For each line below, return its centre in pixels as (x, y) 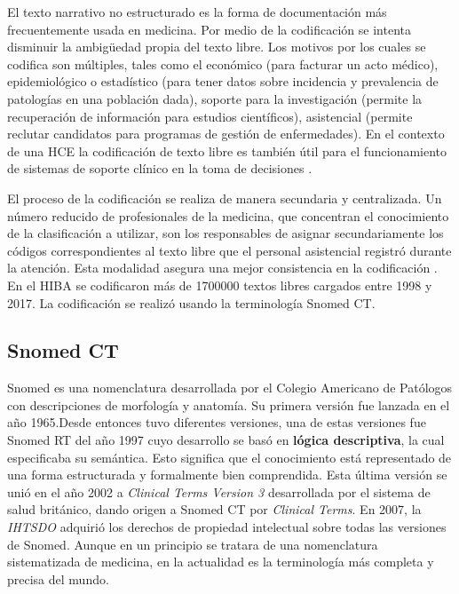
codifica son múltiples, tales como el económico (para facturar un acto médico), (223, 63)
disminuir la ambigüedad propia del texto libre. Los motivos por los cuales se (217, 47)
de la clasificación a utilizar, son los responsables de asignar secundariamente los (226, 233)
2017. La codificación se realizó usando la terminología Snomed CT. (191, 302)
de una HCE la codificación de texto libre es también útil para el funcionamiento (227, 150)
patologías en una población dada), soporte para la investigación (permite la (215, 98)
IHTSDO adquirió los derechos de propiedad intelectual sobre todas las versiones (227, 527)
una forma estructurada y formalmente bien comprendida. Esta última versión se (227, 475)
